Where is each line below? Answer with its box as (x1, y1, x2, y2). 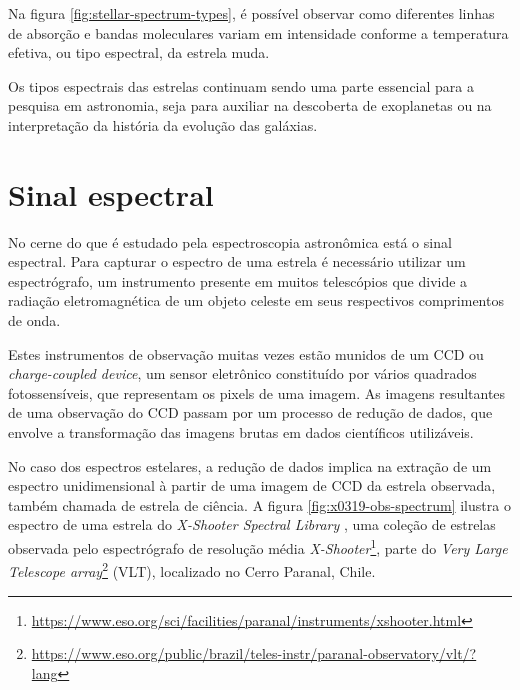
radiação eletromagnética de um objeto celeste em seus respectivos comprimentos (8, 290, 504, 311)
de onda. (8, 310, 61, 331)
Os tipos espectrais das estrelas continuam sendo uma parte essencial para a (8, 75, 474, 96)
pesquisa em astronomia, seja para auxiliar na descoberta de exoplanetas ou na (8, 95, 492, 116)
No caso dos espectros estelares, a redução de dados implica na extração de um (8, 455, 492, 476)
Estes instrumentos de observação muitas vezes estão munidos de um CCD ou (8, 343, 484, 364)
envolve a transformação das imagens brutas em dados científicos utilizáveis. (8, 422, 474, 443)
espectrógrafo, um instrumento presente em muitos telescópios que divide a (8, 270, 468, 291)
